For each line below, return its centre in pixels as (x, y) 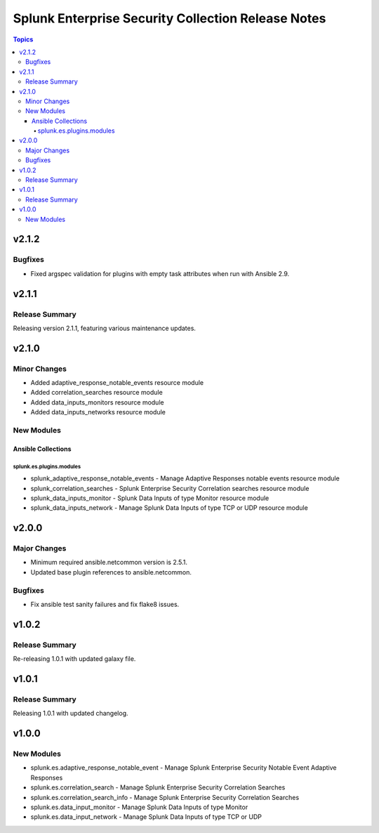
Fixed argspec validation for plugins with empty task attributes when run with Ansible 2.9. (160, 273)
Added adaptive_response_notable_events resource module (117, 383)
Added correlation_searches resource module (97, 393)
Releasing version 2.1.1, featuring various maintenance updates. (105, 328)
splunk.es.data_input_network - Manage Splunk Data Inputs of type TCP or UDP (146, 817)
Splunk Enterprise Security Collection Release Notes (169, 18)
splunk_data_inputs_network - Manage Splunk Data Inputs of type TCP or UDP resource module (169, 508)
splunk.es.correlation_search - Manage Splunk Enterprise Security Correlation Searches (158, 787)
